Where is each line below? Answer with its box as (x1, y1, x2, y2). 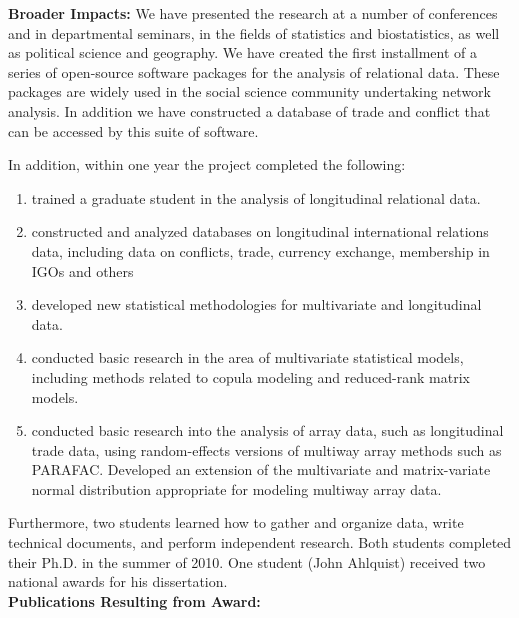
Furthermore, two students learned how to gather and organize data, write (8, 512, 464, 533)
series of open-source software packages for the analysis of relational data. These (8, 61, 500, 82)
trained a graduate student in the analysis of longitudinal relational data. (31, 187, 481, 208)
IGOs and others (31, 260, 134, 281)
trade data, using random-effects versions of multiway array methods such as (31, 439, 502, 460)
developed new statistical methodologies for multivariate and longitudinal (31, 294, 482, 315)
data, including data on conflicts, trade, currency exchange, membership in (31, 240, 490, 261)
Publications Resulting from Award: (8, 590, 261, 611)
